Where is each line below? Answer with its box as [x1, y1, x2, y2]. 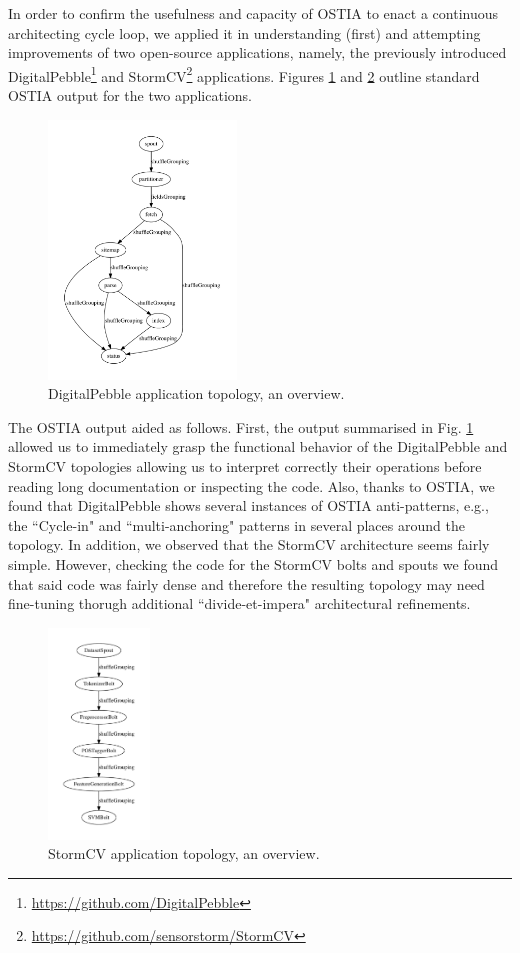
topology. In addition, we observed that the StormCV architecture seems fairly [8, 534, 490, 555]
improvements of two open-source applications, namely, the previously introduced [8, 42, 507, 63]
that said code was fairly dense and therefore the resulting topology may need [8, 573, 485, 594]
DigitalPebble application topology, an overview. [48, 383, 345, 404]
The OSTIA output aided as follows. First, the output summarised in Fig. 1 [8, 416, 474, 437]
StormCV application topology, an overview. [48, 843, 320, 864]
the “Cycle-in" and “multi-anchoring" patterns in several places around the [8, 514, 465, 535]
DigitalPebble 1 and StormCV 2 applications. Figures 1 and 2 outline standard [8, 62, 480, 86]
